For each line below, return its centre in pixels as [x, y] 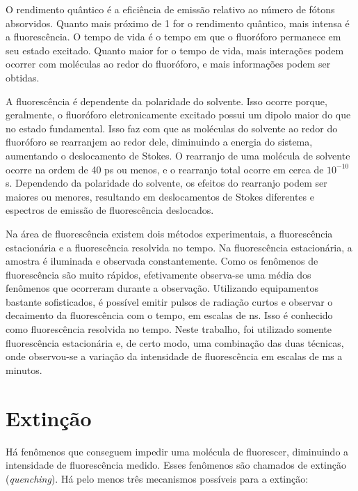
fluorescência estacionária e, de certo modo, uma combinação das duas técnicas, [175, 342]
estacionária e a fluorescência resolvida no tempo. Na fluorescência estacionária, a [179, 247]
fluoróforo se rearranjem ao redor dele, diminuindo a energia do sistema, [159, 142]
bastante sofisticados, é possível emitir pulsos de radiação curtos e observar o [169, 301]
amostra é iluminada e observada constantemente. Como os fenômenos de [162, 261]
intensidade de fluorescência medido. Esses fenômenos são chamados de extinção [176, 465]
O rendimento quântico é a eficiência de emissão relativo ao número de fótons [170, 9]
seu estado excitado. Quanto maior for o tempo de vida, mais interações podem [175, 50]
